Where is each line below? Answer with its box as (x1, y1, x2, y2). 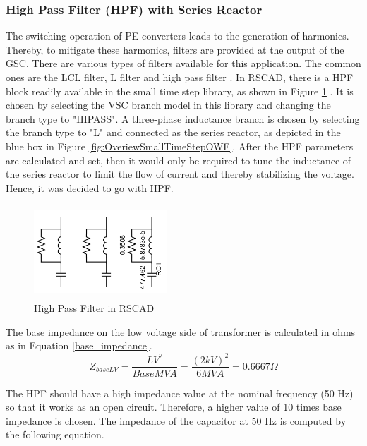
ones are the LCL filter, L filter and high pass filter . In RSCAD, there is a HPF (6, 70, 354, 84)
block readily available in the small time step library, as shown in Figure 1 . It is (6, 83, 354, 98)
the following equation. (6, 427, 104, 442)
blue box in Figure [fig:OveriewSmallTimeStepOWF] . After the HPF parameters (6, 138, 354, 153)
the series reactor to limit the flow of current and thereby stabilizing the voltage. (6, 167, 354, 181)
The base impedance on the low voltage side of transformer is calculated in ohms (6, 324, 356, 339)
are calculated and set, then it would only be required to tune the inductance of (6, 152, 351, 167)
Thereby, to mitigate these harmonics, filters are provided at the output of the (6, 42, 344, 56)
